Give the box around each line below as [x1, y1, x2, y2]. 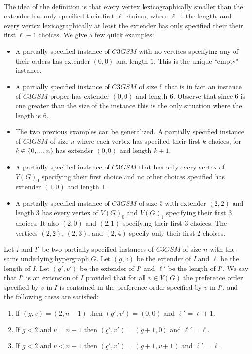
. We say [222, 263, 249, 273]
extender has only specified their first [4, 11, 115, 21]
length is [15, 110, 41, 120]
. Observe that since [173, 91, 233, 101]
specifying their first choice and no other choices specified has [41, 171, 225, 181]
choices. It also [15, 218, 59, 228]
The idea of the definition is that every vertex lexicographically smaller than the [4, 1, 243, 11]
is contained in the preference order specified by [59, 282, 202, 292]
